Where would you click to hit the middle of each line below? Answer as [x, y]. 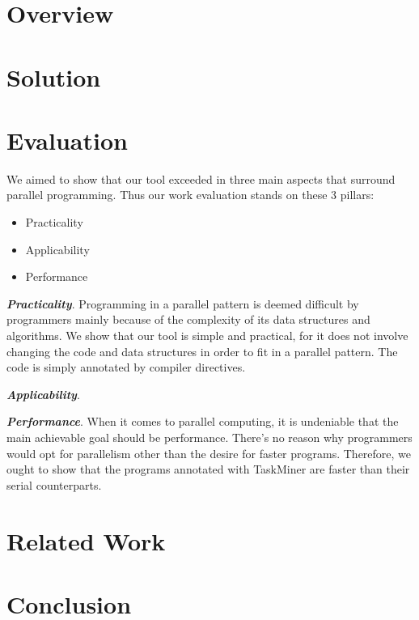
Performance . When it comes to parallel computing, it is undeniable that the [203, 421]
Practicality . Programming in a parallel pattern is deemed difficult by [183, 303]
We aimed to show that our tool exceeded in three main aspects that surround [201, 178]
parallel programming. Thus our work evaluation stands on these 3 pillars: [190, 195]
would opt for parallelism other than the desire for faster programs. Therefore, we [209, 453]
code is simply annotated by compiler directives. [126, 367]
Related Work [86, 540]
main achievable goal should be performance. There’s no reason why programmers [209, 437]
